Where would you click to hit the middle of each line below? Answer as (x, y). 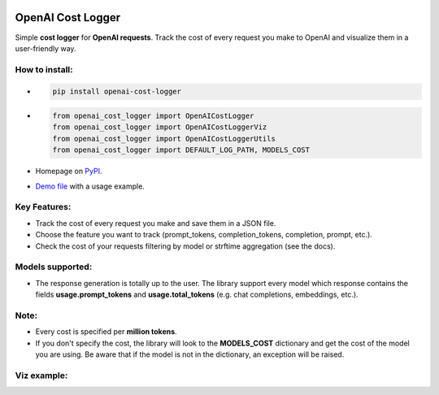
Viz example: (41, 375)
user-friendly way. (46, 48)
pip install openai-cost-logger (117, 92)
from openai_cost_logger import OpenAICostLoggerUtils (164, 139)
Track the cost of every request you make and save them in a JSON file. (156, 223)
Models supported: (54, 267)
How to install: (44, 69)
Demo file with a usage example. (90, 186)
